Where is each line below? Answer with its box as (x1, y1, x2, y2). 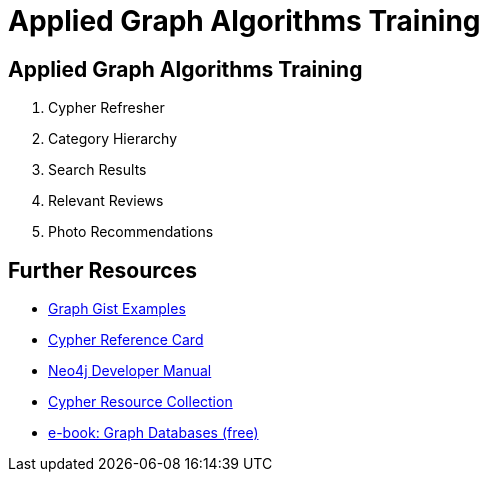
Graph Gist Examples (48, 300, 186, 318)
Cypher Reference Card (48, 331, 204, 349)
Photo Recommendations (48, 223, 214, 241)
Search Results (48, 161, 147, 179)
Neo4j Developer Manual (48, 362, 212, 380)
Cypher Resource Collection (48, 393, 233, 411)
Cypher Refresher (48, 99, 165, 117)
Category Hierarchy (48, 130, 178, 148)
